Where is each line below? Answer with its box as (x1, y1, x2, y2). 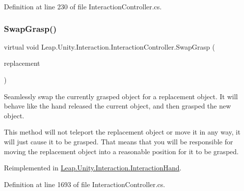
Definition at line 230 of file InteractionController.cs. (4, 1, 162, 11)
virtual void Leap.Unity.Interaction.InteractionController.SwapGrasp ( (4, 41, 215, 52)
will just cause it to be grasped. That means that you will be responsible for (4, 136, 233, 146)
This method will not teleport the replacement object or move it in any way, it (4, 127, 241, 137)
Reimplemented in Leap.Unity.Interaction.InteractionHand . (4, 163, 182, 173)
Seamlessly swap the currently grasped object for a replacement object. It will (4, 91, 238, 101)
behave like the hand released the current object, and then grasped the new (4, 101, 231, 111)
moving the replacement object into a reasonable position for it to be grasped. (4, 146, 239, 156)
